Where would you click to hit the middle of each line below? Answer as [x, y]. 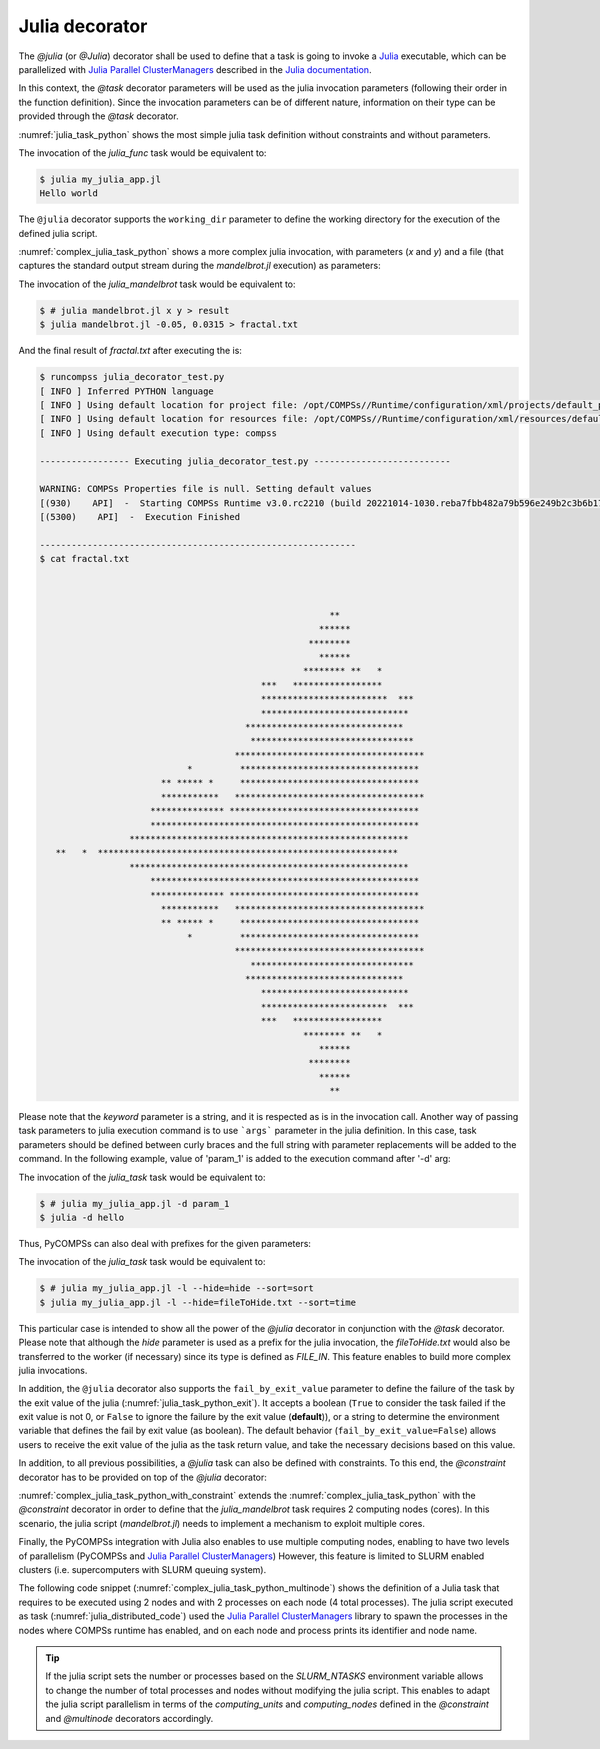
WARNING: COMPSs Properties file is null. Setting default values [205, 489]
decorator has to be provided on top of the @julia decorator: [142, 1477]
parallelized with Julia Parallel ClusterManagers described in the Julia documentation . [195, 69]
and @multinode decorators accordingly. [129, 1718]
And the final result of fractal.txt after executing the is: [130, 351]
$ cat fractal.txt [84, 559]
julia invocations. [53, 1370]
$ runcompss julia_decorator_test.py [132, 377]
